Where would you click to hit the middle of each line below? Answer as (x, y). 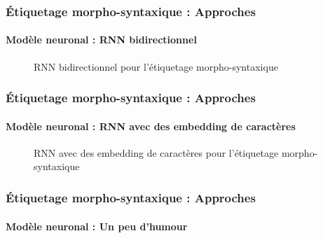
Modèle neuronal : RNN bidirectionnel (101, 40)
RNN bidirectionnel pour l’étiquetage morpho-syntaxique (156, 66)
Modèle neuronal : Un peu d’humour (97, 226)
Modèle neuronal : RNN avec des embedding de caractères (151, 126)
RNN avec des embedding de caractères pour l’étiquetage (156, 152)
